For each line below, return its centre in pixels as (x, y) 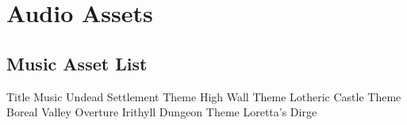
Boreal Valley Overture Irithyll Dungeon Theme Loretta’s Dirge (162, 112)
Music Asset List (77, 63)
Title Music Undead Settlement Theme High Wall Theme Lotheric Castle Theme (204, 96)
